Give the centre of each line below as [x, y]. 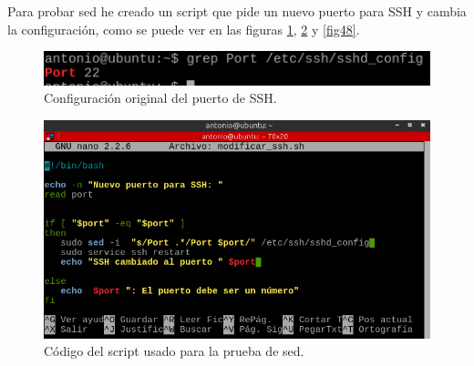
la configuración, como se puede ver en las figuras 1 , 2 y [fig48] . [184, 29]
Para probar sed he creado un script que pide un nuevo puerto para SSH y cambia [237, 11]
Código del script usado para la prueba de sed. [174, 351]
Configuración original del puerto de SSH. [160, 98]
